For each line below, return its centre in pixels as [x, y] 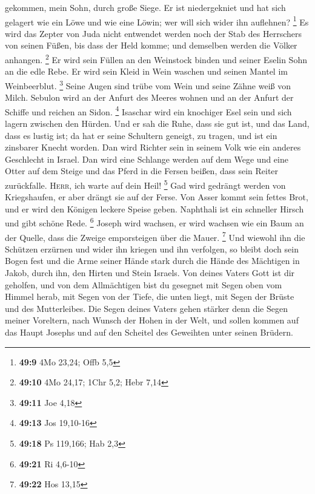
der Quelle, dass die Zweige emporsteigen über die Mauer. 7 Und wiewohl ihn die [155, 236]
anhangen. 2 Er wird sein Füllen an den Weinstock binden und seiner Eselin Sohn [156, 59]
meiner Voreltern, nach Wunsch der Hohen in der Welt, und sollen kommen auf [152, 320]
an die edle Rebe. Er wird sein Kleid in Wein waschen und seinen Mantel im [146, 71]
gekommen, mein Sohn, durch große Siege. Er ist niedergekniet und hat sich [145, 7]
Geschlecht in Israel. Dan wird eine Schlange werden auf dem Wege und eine [147, 159]
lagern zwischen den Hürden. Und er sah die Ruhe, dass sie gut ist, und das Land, [157, 123]
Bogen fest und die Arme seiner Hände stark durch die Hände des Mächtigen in [152, 261]
